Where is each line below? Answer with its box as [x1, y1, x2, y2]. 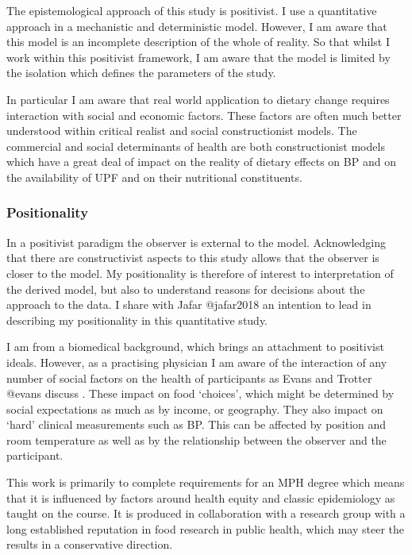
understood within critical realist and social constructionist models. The [6, 122, 357, 139]
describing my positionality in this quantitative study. [6, 311, 268, 328]
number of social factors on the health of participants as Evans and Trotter [6, 369, 372, 386]
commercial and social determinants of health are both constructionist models [6, 137, 385, 154]
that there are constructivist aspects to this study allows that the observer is [6, 249, 379, 266]
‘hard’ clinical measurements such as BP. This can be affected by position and [6, 416, 387, 433]
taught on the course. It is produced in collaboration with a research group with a [6, 505, 406, 522]
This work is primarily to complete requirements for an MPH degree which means [6, 474, 405, 491]
